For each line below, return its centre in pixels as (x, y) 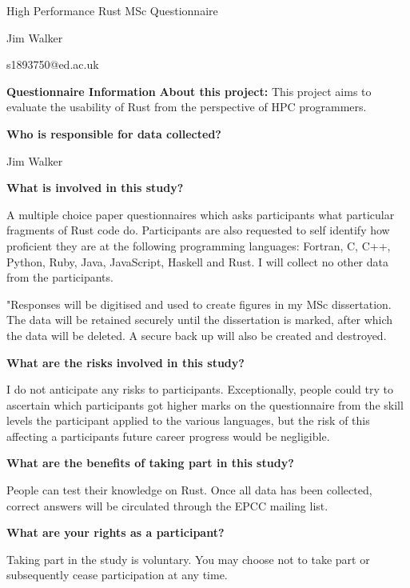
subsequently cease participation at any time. (117, 575)
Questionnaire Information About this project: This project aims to (189, 91)
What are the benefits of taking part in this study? (150, 463)
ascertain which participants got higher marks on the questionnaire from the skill (205, 404)
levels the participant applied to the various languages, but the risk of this (188, 420)
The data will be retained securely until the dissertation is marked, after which (200, 320)
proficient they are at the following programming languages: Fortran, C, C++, (199, 245)
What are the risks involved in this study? (125, 362)
